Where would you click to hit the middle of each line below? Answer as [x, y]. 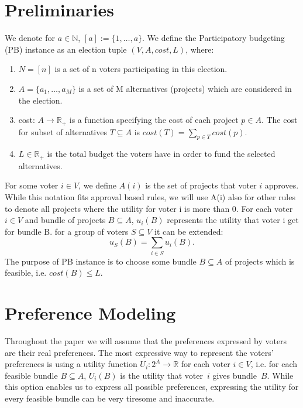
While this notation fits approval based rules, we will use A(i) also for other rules [150, 196]
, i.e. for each [274, 364]
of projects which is [260, 261]
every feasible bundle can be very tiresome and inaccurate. [110, 398]
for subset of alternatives [63, 131]
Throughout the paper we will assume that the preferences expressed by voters [146, 341]
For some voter [32, 185]
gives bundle [235, 375]
